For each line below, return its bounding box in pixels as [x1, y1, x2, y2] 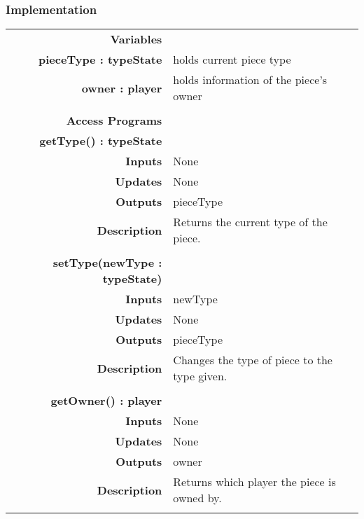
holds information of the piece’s [173, 71, 328, 88]
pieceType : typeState [38, 51, 162, 68]
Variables [110, 31, 162, 48]
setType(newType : [52, 254, 162, 271]
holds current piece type [173, 51, 291, 68]
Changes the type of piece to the [173, 352, 332, 368]
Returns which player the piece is [173, 473, 336, 490]
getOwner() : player [50, 392, 162, 409]
